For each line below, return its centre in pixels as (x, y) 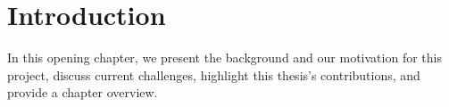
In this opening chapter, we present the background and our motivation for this (224, 58)
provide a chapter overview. (83, 92)
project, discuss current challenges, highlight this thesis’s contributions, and (214, 74)
